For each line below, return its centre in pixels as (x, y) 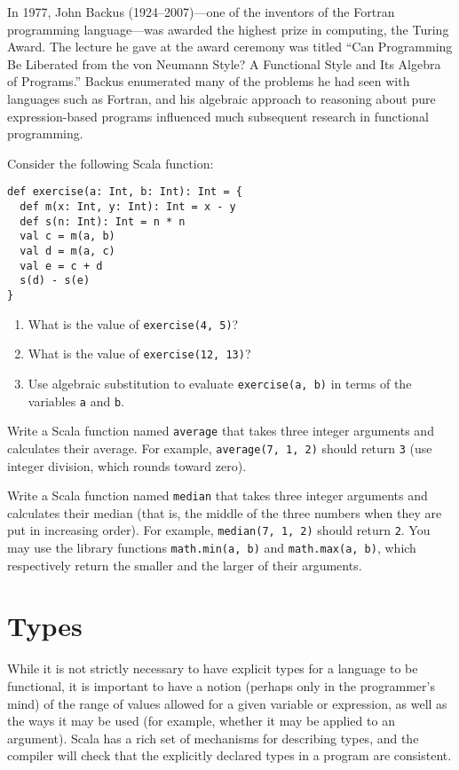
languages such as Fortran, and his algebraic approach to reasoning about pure (222, 98)
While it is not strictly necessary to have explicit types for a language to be (213, 668)
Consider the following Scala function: (111, 163)
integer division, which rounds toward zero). (127, 465)
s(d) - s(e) (55, 281)
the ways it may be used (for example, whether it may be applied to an (201, 721)
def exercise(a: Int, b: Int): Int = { (125, 192)
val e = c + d (61, 266)
